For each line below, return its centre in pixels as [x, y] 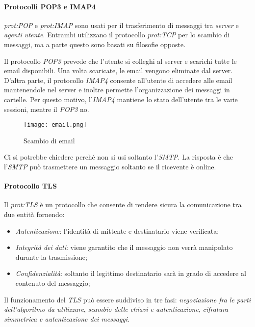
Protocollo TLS [30, 186]
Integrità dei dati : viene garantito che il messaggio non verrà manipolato [124, 247]
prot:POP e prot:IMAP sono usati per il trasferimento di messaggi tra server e [121, 25]
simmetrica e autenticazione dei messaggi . [67, 318]
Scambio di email [49, 140]
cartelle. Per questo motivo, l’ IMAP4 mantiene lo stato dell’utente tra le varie [121, 99]
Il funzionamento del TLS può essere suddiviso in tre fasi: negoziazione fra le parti [127, 299]
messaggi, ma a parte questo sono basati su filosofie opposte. [95, 44]
